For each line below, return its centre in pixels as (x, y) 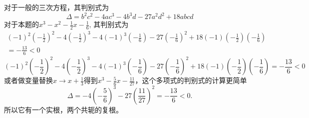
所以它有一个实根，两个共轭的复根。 (63, 109)
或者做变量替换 (28, 80)
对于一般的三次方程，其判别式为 (56, 7)
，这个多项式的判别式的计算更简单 (191, 80)
